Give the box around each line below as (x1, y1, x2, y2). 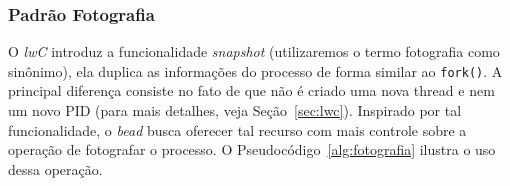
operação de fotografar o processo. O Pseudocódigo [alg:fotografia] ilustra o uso (8, 139, 496, 160)
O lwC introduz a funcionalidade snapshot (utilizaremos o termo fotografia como (8, 41, 500, 62)
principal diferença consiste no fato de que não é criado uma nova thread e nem (8, 80, 495, 101)
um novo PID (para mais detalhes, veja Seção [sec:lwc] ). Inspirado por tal (8, 100, 462, 121)
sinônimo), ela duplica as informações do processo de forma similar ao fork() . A (8, 60, 503, 81)
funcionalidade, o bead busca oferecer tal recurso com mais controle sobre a (8, 119, 467, 140)
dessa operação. (8, 158, 103, 179)
